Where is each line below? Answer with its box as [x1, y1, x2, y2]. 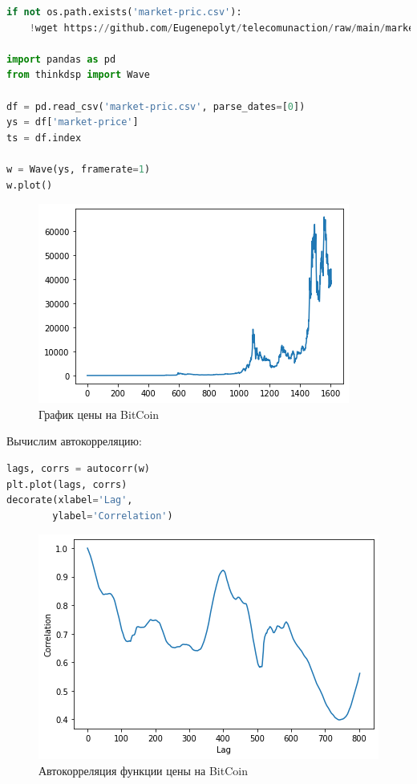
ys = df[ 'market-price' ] [6, 116, 139, 128]
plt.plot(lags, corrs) [6, 478, 128, 490]
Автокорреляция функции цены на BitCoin [38, 762, 248, 778]
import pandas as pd [6, 53, 116, 65]
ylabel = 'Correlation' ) [52, 510, 173, 522]
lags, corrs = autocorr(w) [6, 462, 150, 474]
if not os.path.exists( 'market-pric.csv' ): [6, 6, 242, 18]
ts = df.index [6, 132, 82, 144]
